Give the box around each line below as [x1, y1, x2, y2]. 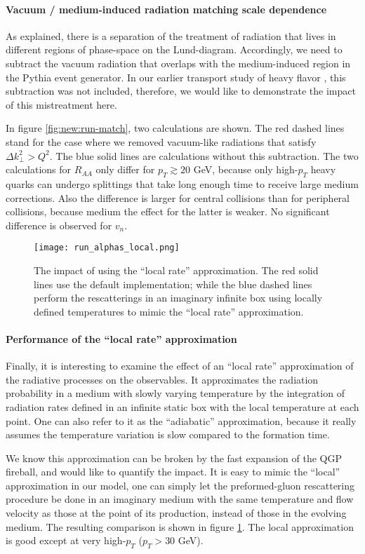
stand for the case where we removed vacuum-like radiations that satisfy [6, 134, 317, 149]
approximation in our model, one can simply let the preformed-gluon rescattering [6, 478, 355, 492]
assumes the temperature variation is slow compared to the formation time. [6, 427, 330, 442]
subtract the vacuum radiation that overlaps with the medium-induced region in [6, 55, 351, 70]
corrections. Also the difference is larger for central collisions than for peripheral [6, 190, 350, 205]
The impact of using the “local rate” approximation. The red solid [34, 262, 319, 277]
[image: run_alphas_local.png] [34, 243, 180, 253]
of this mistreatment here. [6, 97, 117, 112]
